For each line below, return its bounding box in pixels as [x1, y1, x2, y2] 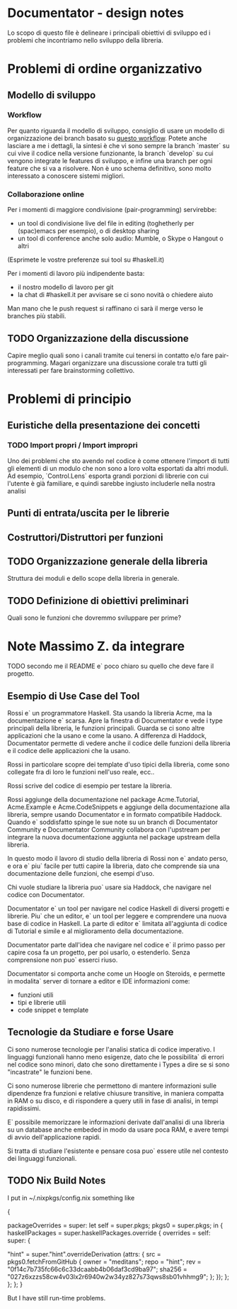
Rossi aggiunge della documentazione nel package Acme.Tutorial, [7, 795, 200, 803]
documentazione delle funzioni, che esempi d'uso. [7, 869, 154, 877]
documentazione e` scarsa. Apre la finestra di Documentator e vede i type [7, 716, 223, 725]
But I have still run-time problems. [7, 1293, 106, 1302]
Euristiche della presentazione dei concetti [7, 419, 200, 431]
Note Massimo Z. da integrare [7, 638, 185, 654]
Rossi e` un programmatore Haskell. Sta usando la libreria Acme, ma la [7, 708, 212, 717]
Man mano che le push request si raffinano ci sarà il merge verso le [7, 304, 204, 313]
